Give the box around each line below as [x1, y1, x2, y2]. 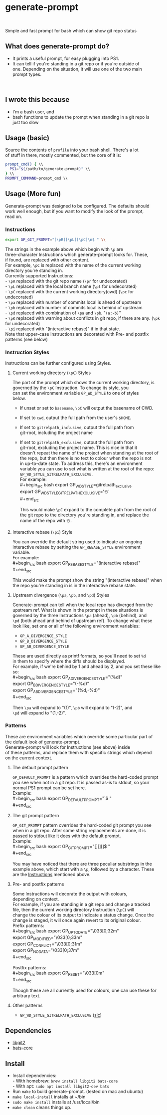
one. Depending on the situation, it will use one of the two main [12, 66, 142, 72]
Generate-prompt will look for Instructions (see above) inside [5, 744, 131, 750]
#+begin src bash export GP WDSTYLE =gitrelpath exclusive [19, 482, 132, 489]
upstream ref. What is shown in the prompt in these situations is [12, 607, 144, 613]
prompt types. [12, 71, 42, 77]
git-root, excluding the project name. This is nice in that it [19, 445, 138, 450]
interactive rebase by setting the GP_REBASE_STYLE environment [12, 544, 141, 550]
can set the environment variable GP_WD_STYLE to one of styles [12, 390, 139, 396]
